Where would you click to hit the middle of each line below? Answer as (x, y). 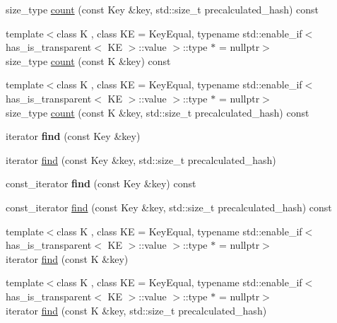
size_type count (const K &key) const (88, 60)
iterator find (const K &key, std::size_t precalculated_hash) (136, 310)
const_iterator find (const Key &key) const (101, 183)
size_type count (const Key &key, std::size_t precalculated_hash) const (162, 9)
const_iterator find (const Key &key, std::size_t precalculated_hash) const (169, 207)
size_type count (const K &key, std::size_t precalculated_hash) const (158, 112)
